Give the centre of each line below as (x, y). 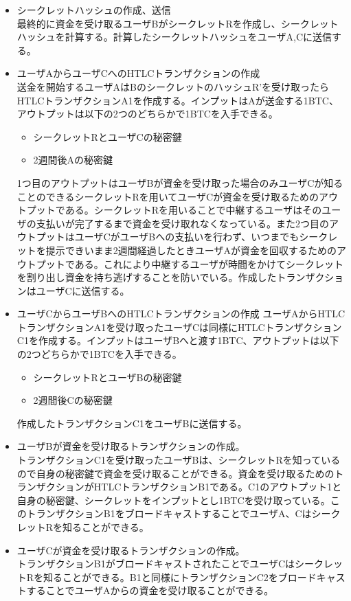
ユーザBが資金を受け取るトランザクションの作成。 (131, 446)
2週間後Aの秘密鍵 (73, 160)
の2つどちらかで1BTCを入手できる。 (99, 354)
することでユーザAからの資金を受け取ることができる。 (150, 590)
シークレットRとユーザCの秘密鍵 (107, 136)
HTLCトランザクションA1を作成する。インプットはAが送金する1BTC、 (178, 100)
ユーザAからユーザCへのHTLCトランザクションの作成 (138, 73)
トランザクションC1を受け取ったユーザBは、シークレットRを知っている (179, 460)
